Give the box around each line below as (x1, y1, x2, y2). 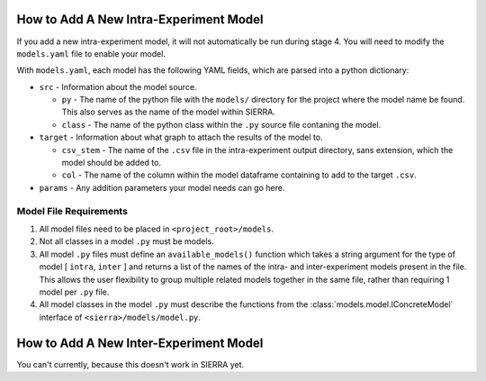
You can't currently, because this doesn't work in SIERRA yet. (16, 358, 245, 369)
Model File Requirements (16, 204, 128, 217)
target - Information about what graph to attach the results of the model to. (39, 132, 323, 143)
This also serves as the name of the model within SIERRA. (61, 106, 276, 117)
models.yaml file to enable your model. (16, 48, 166, 59)
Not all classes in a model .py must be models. (39, 236, 215, 247)
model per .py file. (39, 286, 110, 297)
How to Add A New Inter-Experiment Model (16, 335, 264, 350)
